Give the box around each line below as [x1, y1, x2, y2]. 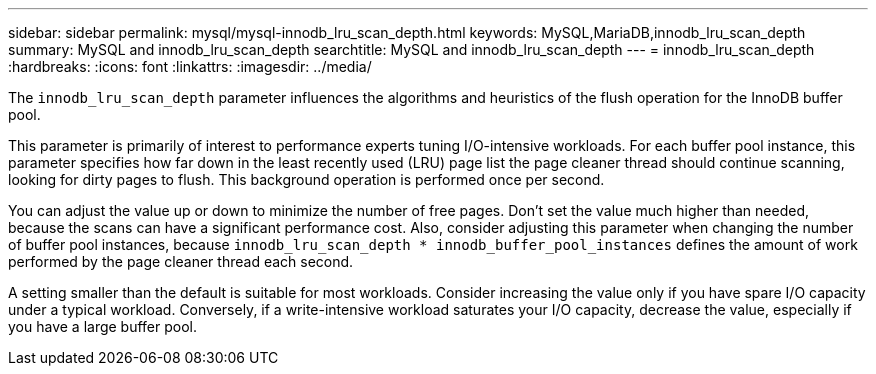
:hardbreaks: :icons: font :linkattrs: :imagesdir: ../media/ [8, 58, 372, 75]
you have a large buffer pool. [8, 318, 198, 335]
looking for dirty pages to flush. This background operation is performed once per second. [8, 171, 605, 188]
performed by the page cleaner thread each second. [8, 253, 354, 270]
